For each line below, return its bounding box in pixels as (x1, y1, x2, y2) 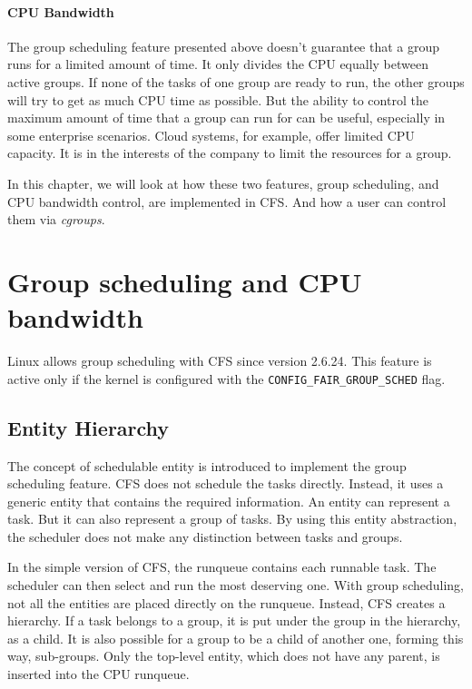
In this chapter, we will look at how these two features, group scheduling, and (7, 173, 439, 192)
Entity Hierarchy (7, 413, 170, 441)
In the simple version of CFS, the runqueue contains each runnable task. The (7, 557, 437, 576)
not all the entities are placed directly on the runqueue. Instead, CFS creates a (7, 593, 446, 612)
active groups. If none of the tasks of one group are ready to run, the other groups (7, 72, 465, 91)
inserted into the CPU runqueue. (7, 664, 190, 684)
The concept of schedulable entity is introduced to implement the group (7, 456, 407, 475)
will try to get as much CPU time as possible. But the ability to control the (7, 90, 428, 109)
